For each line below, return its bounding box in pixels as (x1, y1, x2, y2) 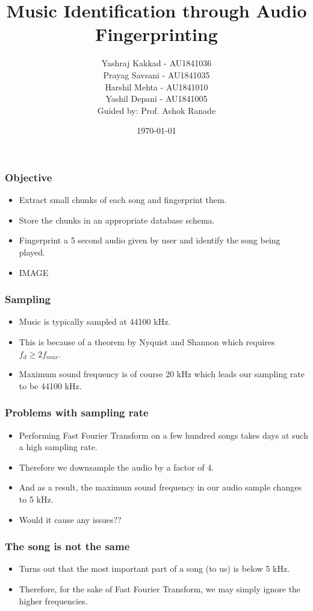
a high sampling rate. (19, 440, 98, 453)
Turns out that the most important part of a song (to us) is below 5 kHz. (19, 562, 290, 575)
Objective (5, 169, 52, 184)
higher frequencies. (19, 594, 88, 607)
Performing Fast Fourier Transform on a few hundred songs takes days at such (19, 428, 308, 441)
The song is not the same (5, 539, 130, 554)
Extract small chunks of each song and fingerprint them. (19, 193, 227, 206)
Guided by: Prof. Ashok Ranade (97, 104, 216, 116)
